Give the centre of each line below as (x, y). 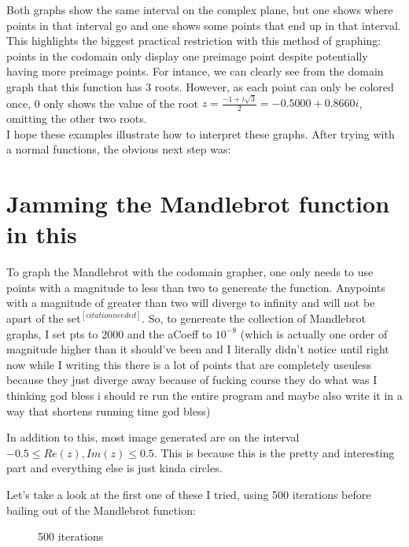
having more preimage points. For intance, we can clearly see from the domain (195, 71)
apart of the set (44, 318)
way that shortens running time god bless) (109, 410)
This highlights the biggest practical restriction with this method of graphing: (194, 41)
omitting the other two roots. (77, 118)
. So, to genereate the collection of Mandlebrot (254, 318)
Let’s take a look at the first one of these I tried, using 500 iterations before (189, 494)
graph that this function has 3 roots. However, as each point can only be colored (200, 86)
